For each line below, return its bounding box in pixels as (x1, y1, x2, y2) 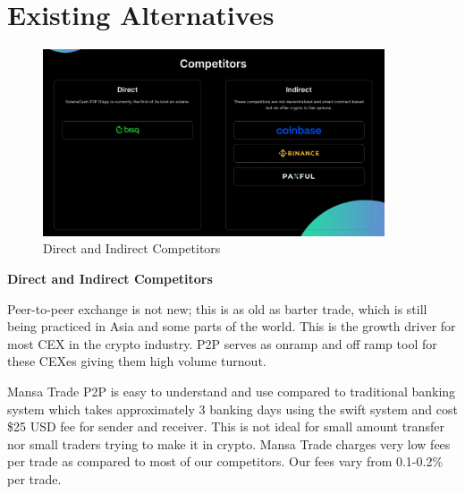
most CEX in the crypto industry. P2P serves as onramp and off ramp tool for (7, 334, 437, 353)
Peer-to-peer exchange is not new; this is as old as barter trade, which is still (7, 299, 427, 318)
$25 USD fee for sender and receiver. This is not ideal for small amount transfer (7, 417, 444, 436)
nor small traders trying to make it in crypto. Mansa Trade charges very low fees (7, 434, 451, 453)
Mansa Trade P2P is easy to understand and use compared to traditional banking (7, 382, 456, 400)
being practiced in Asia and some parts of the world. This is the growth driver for (7, 317, 456, 336)
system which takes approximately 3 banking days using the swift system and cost (7, 399, 458, 418)
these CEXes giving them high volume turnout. (7, 352, 266, 370)
